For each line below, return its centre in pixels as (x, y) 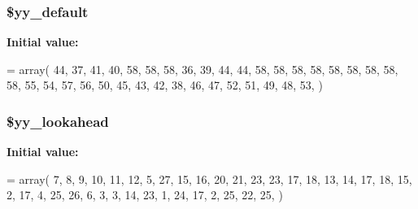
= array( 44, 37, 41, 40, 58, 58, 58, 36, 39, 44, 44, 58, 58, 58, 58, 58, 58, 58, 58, (202, 69)
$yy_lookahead (58, 121)
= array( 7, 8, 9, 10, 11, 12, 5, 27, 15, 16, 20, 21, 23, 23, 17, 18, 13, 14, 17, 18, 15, (209, 179)
